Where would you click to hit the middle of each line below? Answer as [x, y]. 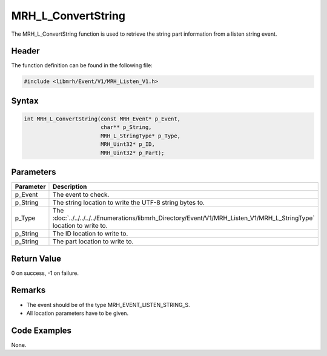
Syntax [25, 101]
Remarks [28, 290]
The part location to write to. [93, 242]
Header [25, 51]
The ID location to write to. [90, 234]
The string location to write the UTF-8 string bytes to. [129, 203]
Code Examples [41, 330]
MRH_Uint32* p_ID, [128, 144]
